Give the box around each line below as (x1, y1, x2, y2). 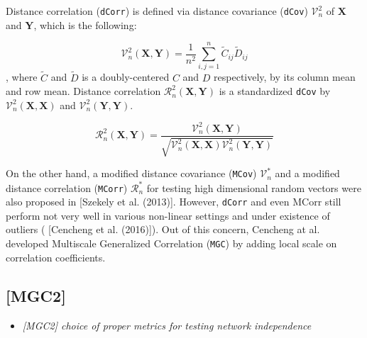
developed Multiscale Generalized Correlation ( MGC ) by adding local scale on (6, 236, 337, 251)
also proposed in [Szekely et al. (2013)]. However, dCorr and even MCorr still (6, 194, 341, 209)
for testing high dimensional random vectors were (146, 180, 361, 195)
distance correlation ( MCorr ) (6, 180, 128, 195)
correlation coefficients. (6, 249, 106, 264)
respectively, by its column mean (214, 69, 356, 84)
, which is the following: (33, 17, 137, 32)
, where (6, 69, 38, 84)
